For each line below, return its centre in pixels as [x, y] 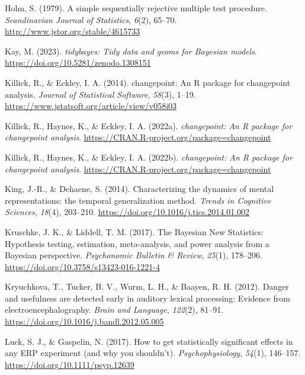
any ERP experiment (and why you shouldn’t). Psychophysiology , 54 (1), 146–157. [153, 353]
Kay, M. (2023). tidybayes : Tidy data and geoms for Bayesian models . [131, 51]
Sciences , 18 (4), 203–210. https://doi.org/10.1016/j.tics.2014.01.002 [127, 212]
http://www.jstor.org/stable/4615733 [73, 31]
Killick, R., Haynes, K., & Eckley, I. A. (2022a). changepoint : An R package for [149, 125]
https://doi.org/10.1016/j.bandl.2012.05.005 [84, 321]
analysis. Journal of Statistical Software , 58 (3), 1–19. [100, 94]
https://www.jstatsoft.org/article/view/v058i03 [91, 106]
